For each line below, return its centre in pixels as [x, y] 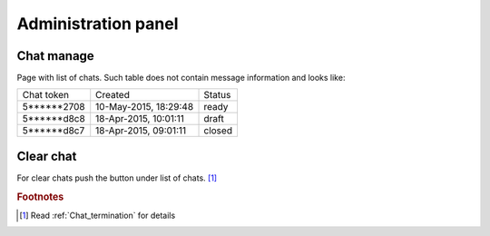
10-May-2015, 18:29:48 [145, 107]
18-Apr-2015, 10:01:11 [140, 119]
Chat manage [55, 56]
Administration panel [98, 24]
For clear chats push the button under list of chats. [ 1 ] [117, 178]
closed [218, 131]
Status [217, 95]
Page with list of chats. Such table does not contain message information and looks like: [181, 78]
